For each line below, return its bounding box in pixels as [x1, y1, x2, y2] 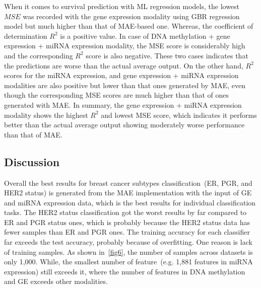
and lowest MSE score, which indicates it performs [101, 109, 257, 120]
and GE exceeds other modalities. [4, 276, 108, 286]
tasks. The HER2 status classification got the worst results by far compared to [4, 207, 247, 218]
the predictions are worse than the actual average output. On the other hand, [4, 60, 243, 70]
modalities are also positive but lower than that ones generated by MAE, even [4, 80, 245, 90]
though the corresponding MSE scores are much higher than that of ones [4, 90, 229, 100]
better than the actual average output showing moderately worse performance [4, 119, 245, 130]
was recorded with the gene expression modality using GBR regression [23, 11, 240, 21]
